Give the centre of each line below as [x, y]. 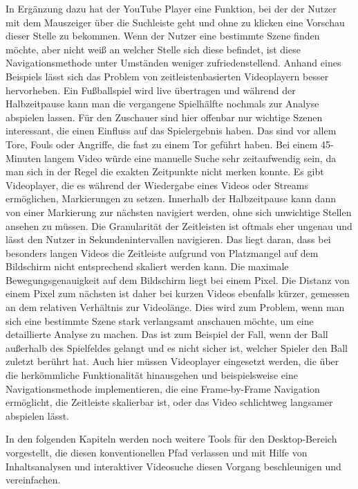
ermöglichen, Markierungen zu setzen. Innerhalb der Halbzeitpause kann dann [171, 198]
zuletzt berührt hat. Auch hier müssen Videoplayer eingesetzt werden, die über [172, 361]
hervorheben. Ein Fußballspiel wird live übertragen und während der [151, 90]
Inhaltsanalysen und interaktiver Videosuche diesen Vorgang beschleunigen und [173, 466]
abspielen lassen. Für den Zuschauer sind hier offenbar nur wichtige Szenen [164, 117]
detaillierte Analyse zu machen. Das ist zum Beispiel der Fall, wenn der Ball [167, 334]
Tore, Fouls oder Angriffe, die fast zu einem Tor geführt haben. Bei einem [162, 144]
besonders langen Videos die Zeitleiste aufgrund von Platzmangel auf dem [162, 252]
